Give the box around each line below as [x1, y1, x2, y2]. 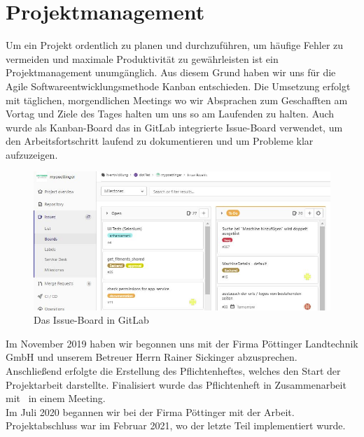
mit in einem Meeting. [6, 391, 106, 406]
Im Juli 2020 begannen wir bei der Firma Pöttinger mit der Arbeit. [6, 404, 295, 419]
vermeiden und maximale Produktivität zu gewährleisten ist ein [6, 51, 279, 66]
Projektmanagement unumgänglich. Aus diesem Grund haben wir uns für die [6, 65, 336, 80]
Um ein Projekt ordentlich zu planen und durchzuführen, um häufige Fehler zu [6, 38, 344, 52]
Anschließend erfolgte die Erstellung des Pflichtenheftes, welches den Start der [6, 364, 341, 378]
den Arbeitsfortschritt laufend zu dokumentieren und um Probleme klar [6, 134, 314, 148]
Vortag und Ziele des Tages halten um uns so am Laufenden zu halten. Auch [6, 106, 335, 121]
